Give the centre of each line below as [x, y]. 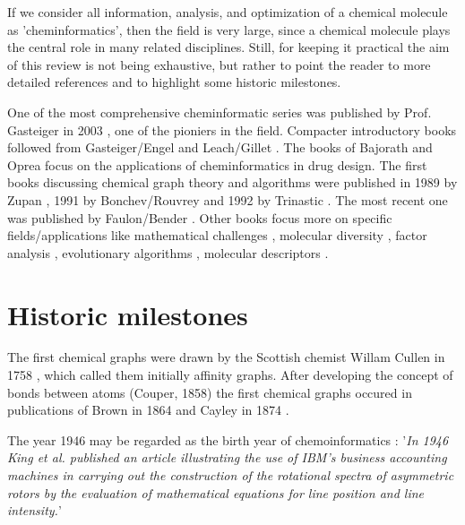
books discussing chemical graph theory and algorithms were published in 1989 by [232, 182]
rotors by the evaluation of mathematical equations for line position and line [216, 492]
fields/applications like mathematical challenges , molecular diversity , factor [217, 235]
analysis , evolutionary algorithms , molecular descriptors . [168, 252]
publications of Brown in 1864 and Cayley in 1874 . [148, 410]
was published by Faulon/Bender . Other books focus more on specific [200, 217]
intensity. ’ [34, 510]
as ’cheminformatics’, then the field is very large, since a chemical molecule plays [229, 29]
